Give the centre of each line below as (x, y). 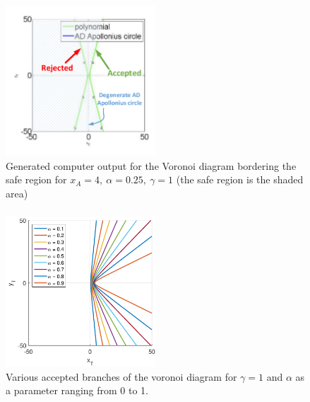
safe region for (36, 179)
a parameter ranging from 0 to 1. (77, 390)
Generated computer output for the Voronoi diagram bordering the (151, 165)
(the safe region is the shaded (240, 179)
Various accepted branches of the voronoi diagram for (121, 376)
